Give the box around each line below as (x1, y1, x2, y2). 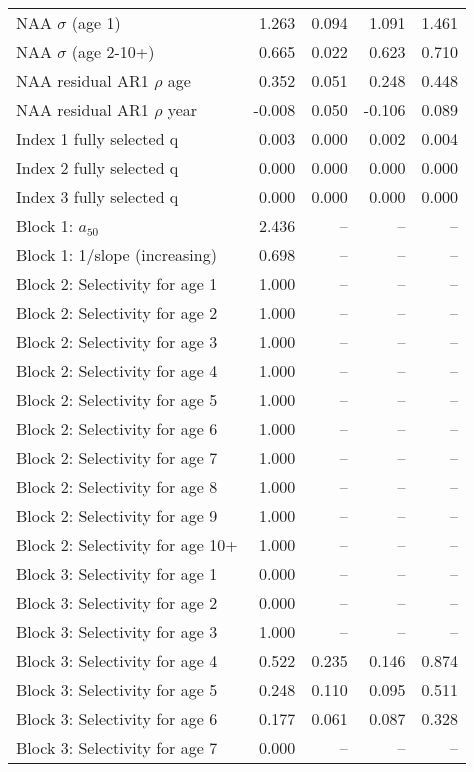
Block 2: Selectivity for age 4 (16, 359, 218, 382)
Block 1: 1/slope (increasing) (16, 243, 217, 266)
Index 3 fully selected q (16, 185, 179, 208)
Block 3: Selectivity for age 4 (16, 649, 218, 672)
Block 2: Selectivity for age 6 (16, 417, 218, 440)
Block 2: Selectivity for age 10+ (16, 533, 238, 556)
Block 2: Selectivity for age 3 (16, 330, 218, 353)
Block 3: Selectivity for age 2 (16, 591, 218, 614)
